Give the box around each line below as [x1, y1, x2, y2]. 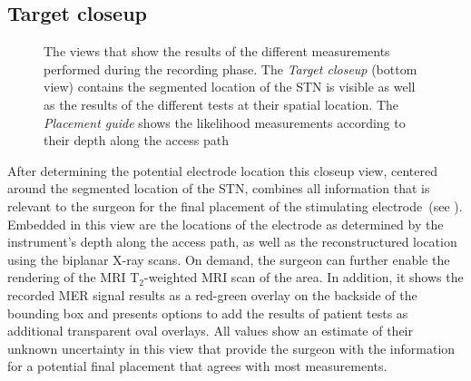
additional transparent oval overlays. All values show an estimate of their [7, 321, 413, 340]
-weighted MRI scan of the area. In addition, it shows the [144, 268, 464, 287]
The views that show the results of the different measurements [44, 42, 390, 61]
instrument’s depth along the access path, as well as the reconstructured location [7, 232, 457, 251]
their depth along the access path [44, 131, 229, 150]
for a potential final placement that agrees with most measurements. [7, 357, 388, 376]
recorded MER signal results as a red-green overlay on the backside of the [7, 285, 417, 304]
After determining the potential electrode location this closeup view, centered [7, 161, 437, 180]
